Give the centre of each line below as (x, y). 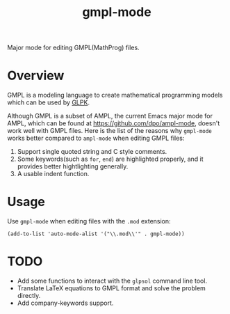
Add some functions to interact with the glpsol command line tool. (112, 281)
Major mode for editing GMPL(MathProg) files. (74, 48)
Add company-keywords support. (65, 303)
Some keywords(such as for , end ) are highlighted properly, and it (110, 159)
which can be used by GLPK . (49, 102)
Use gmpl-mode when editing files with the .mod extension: (89, 221)
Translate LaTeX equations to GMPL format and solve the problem (112, 288)
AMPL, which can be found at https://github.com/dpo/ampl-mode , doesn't (114, 123)
